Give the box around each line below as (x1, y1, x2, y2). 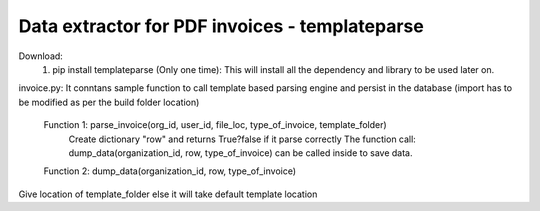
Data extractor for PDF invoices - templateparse (18, 15, 424, 37)
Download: (18, 50, 64, 62)
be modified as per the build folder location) (18, 96, 200, 108)
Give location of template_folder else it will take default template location (18, 188, 318, 200)
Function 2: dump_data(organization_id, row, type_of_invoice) (43, 165, 297, 177)
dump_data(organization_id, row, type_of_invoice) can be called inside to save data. (68, 146, 413, 159)
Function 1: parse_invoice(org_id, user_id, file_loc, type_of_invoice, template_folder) (43, 119, 387, 131)
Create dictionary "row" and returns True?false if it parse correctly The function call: (68, 133, 417, 145)
